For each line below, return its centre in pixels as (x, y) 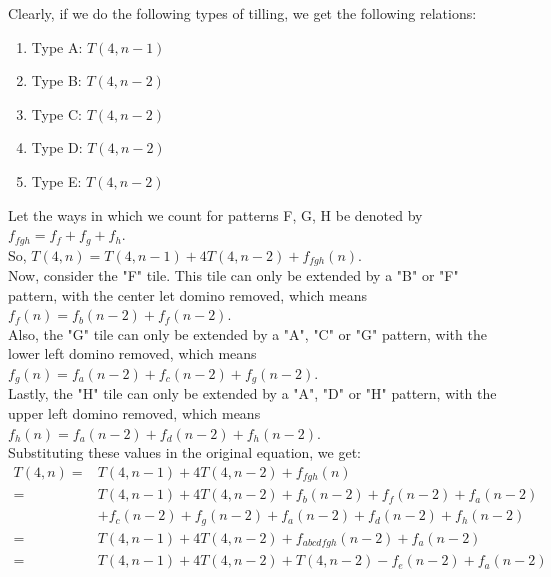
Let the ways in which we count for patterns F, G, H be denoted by (215, 214)
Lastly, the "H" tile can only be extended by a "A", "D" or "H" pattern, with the (252, 393)
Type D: (57, 147)
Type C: (56, 113)
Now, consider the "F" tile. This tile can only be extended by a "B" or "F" (233, 275)
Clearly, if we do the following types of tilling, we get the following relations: (242, 13)
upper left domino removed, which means (134, 413)
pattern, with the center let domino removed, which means (188, 294)
